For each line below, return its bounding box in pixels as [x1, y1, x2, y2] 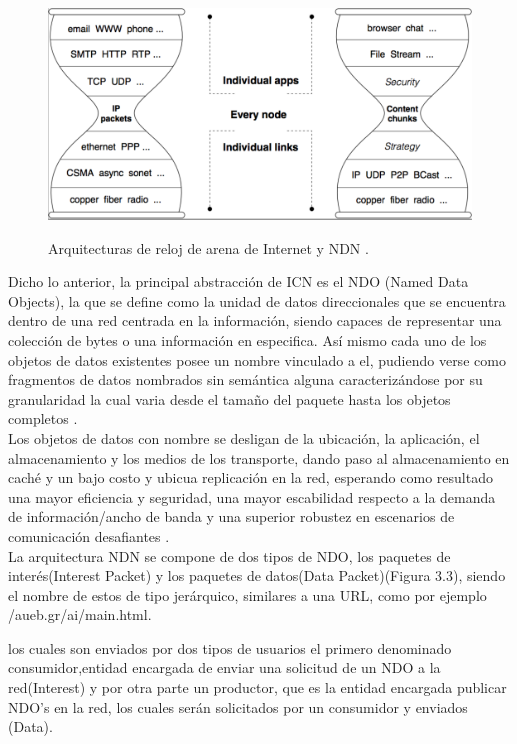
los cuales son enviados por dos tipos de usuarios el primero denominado [8, 637, 452, 658]
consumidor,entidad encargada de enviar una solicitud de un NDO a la [8, 657, 441, 678]
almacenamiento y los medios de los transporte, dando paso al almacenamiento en [8, 447, 510, 468]
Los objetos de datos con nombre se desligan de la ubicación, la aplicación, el [8, 427, 480, 448]
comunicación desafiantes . [8, 525, 170, 546]
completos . [8, 408, 78, 429]
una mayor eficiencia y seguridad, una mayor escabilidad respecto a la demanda [8, 486, 496, 507]
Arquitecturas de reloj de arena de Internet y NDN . [48, 237, 369, 258]
